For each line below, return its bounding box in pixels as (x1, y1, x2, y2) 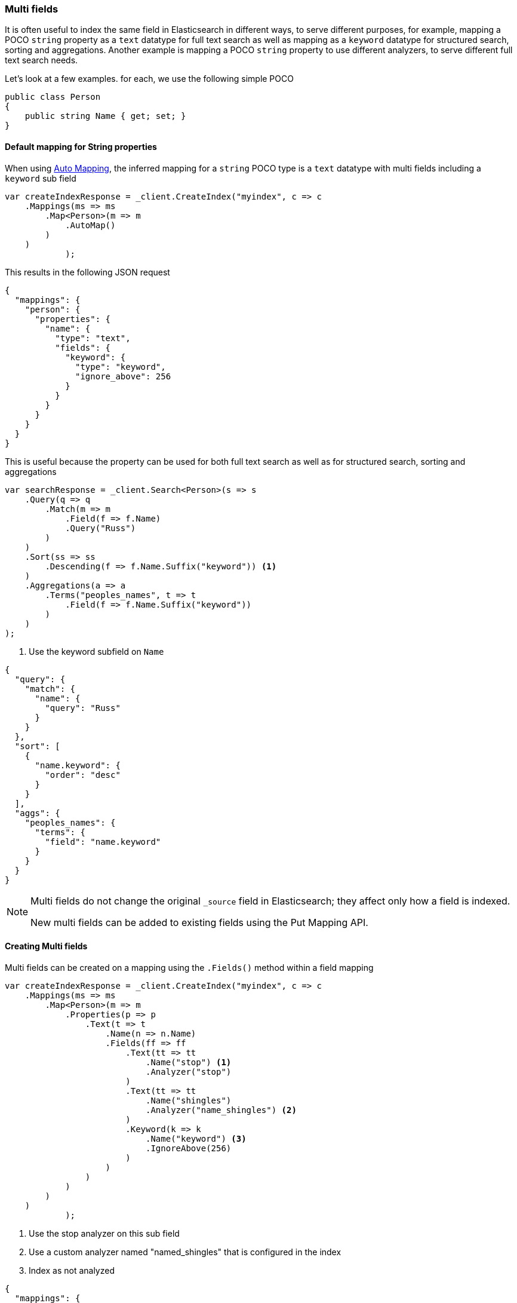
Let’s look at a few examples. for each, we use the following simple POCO (5, 73, 294, 84)
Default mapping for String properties (5, 141, 157, 152)
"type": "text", (55, 333, 131, 343)
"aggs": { (14, 808, 60, 818)
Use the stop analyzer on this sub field (29, 1228, 180, 1238)
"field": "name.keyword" (45, 836, 161, 847)
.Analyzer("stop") (146, 1066, 232, 1077)
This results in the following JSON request (5, 266, 170, 277)
